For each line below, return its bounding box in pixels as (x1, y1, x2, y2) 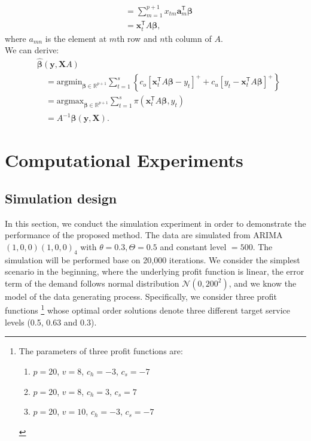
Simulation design (5, 188, 117, 207)
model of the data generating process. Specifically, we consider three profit (5, 290, 278, 302)
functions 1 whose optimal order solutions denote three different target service (5, 302, 291, 317)
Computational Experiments (5, 148, 243, 172)
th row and (117, 32, 157, 44)
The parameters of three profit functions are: (19, 345, 183, 357)
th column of (164, 32, 212, 44)
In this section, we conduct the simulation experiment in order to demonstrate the (5, 217, 306, 229)
